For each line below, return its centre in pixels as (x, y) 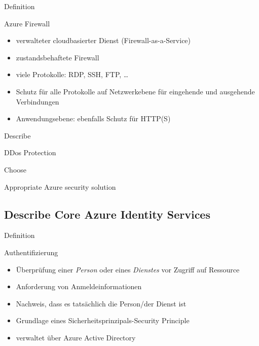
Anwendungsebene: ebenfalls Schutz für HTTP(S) (93, 118)
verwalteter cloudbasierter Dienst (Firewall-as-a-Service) (103, 40)
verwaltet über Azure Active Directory (76, 337)
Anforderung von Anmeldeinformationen (79, 286)
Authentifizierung (31, 252)
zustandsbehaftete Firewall (58, 57)
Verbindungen (38, 101)
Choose (15, 169)
